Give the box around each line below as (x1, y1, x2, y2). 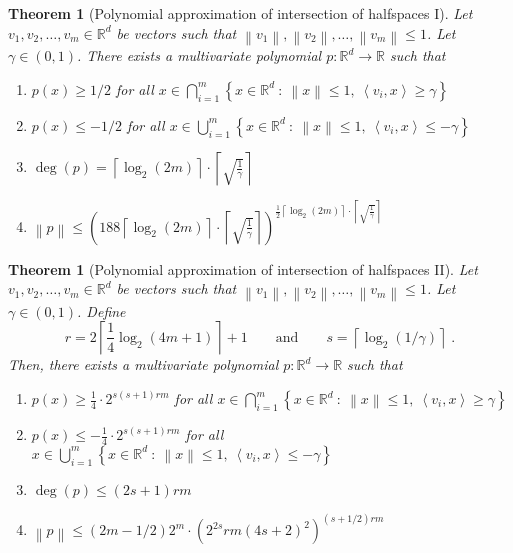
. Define (77, 300, 126, 321)
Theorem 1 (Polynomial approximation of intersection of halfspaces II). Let (8, 258, 478, 279)
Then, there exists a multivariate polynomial (8, 354, 279, 375)
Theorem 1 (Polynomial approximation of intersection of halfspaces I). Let (8, 3, 473, 23)
